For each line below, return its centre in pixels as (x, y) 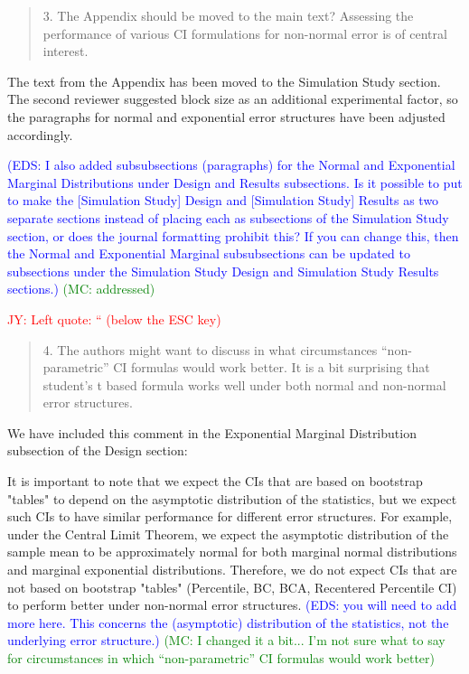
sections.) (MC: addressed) (81, 289)
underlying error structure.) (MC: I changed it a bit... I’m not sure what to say (226, 640)
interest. (66, 51)
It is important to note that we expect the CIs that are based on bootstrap (215, 481)
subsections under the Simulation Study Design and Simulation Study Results (223, 271)
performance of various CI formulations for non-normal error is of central (245, 33)
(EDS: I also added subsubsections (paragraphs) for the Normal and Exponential (231, 165)
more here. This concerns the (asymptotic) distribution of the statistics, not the (228, 622)
